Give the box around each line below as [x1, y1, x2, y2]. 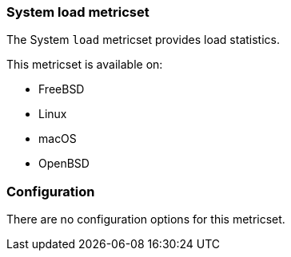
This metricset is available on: [6, 57, 163, 72]
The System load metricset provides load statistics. [6, 33, 280, 47]
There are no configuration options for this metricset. [6, 212, 285, 227]
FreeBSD [38, 82, 85, 97]
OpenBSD [38, 156, 90, 171]
